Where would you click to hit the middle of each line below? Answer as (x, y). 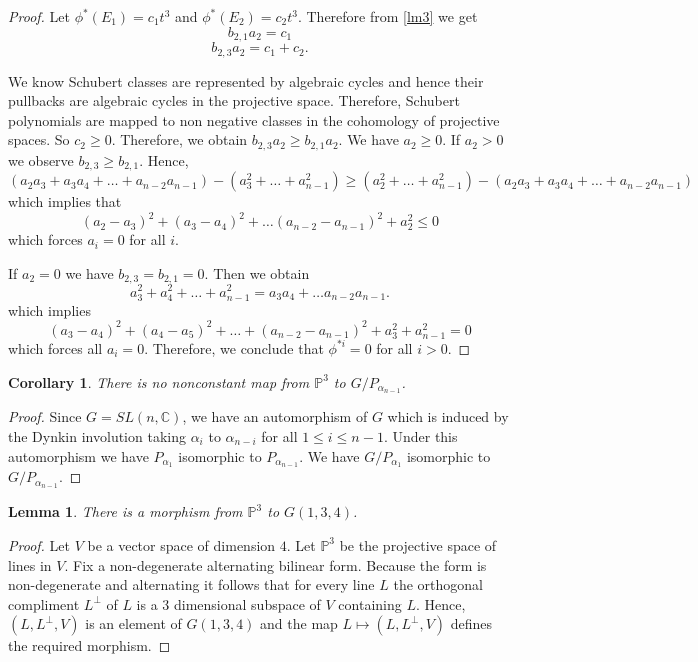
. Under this (420, 436)
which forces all (55, 347)
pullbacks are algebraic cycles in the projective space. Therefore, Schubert (234, 100)
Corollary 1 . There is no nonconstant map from (159, 381)
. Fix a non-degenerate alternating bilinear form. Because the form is (275, 564)
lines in (30, 564)
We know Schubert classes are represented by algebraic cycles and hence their (246, 80)
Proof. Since (45, 416)
